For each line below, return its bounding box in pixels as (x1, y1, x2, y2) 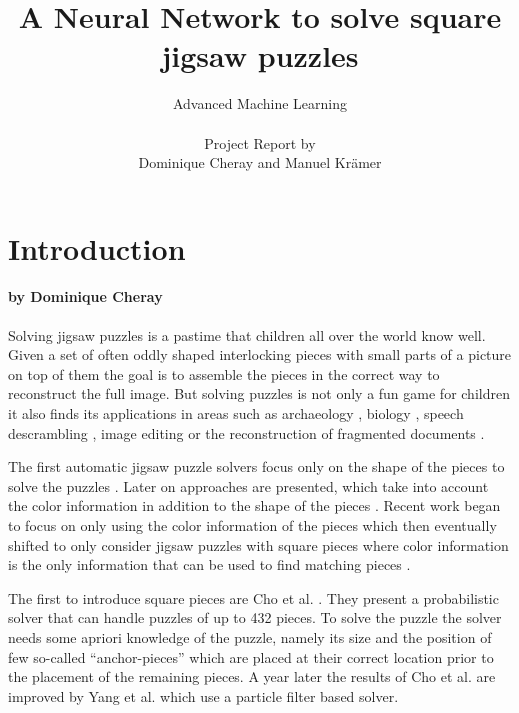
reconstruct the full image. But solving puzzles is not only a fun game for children (8, 383, 510, 404)
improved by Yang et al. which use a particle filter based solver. (8, 685, 399, 706)
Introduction (8, 227, 186, 268)
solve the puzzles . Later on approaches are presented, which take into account (8, 475, 489, 496)
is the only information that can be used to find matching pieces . (8, 554, 411, 575)
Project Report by (204, 132, 316, 153)
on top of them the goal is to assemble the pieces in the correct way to (8, 363, 440, 384)
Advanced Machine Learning (172, 93, 348, 114)
